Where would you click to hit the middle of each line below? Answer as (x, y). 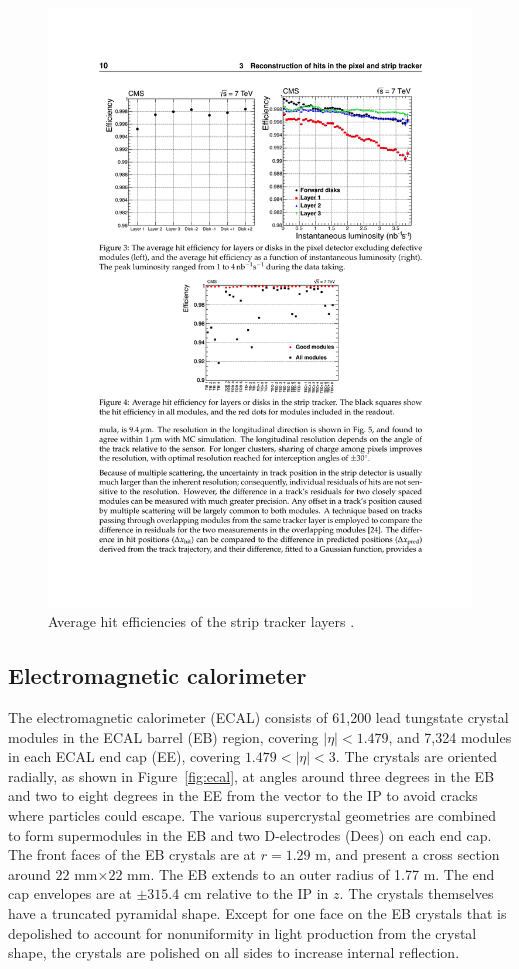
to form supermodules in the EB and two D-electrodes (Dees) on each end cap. (250, 834)
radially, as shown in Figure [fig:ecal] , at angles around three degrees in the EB (251, 775)
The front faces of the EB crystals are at (132, 854)
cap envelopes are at (70, 893)
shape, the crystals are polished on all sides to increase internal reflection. (234, 952)
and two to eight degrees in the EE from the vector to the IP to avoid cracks (243, 795)
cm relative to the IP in (256, 893)
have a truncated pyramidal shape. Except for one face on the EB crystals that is (257, 913)
